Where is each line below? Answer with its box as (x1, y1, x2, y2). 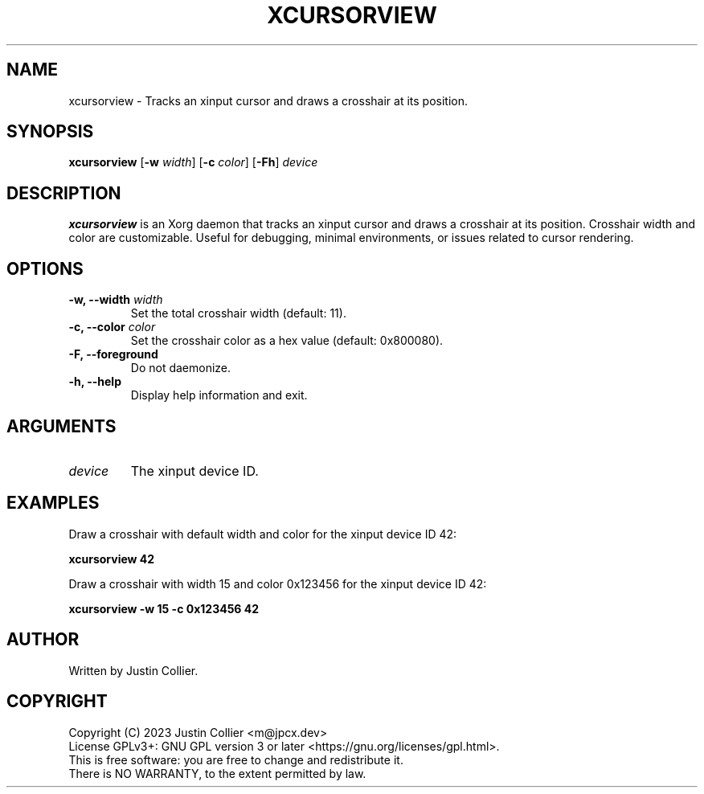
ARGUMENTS (6, 415, 117, 436)
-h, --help (68, 374, 121, 389)
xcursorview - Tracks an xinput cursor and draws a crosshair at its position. (68, 93, 468, 108)
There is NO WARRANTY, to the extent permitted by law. (68, 766, 366, 780)
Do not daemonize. (130, 361, 231, 375)
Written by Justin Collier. (68, 663, 199, 677)
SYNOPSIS (6, 121, 94, 142)
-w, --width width (68, 293, 163, 307)
